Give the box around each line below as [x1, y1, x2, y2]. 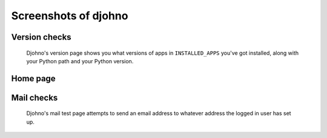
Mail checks [11, 92, 58, 102]
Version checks [11, 32, 72, 42]
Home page [11, 73, 56, 84]
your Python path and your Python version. [26, 57, 134, 64]
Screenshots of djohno [11, 9, 128, 22]
